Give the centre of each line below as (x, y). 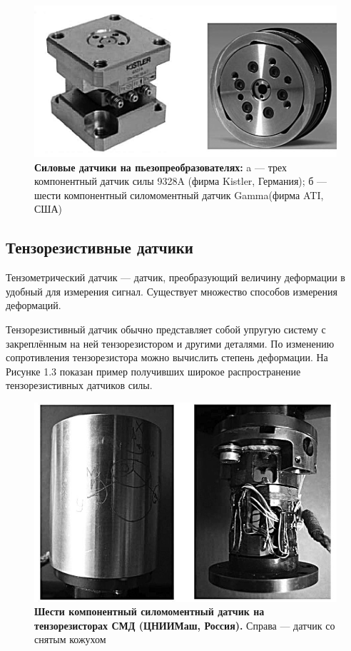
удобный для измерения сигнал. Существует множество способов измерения (172, 291)
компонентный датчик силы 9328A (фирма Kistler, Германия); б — (181, 181)
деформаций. (34, 305)
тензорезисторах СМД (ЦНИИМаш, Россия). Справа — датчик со (185, 625)
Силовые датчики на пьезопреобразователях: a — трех (161, 167)
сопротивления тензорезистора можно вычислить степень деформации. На (167, 357)
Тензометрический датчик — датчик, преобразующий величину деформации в (175, 277)
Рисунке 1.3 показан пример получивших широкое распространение (153, 371)
